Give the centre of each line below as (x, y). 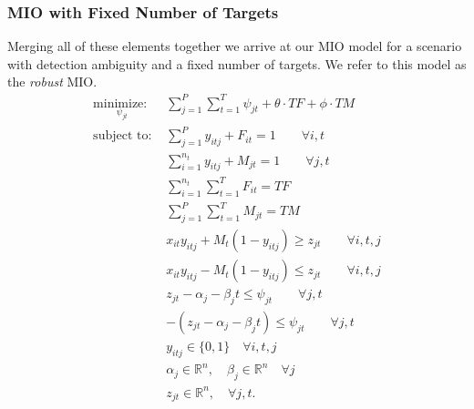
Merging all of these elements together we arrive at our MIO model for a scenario (235, 46)
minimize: (120, 103)
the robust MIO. (52, 82)
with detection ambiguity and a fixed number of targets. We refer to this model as (237, 63)
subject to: (123, 136)
